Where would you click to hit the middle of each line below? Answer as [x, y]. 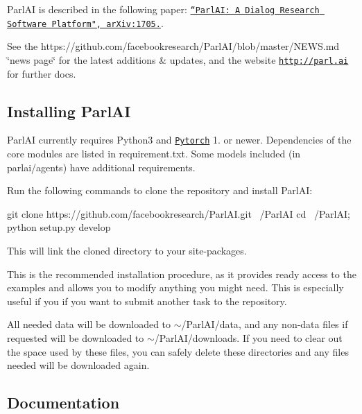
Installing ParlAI [69, 111]
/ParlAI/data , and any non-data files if [265, 324]
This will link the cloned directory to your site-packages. [127, 250]
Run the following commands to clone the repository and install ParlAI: [160, 190]
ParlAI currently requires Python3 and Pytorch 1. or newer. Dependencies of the [179, 140]
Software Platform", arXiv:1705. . [85, 23]
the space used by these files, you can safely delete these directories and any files [178, 351]
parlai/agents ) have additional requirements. [101, 167]
